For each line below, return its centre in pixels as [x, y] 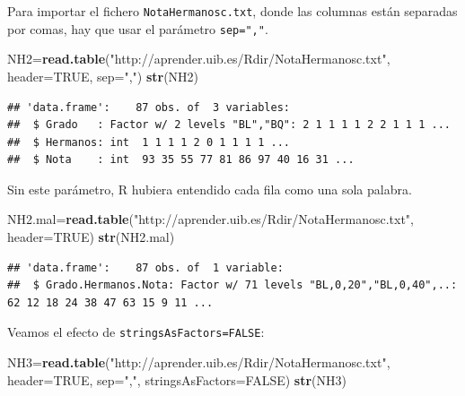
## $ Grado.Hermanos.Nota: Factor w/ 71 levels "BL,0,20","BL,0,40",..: [232, 285]
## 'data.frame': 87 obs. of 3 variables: [149, 107]
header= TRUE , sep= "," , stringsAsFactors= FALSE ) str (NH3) [177, 379]
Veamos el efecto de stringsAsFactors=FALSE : [136, 332]
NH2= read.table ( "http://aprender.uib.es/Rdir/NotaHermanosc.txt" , [199, 59]
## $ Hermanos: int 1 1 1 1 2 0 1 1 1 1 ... [149, 142]
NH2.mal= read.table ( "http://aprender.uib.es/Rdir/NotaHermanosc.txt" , [211, 219]
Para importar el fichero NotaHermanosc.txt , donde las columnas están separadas [232, 11]
